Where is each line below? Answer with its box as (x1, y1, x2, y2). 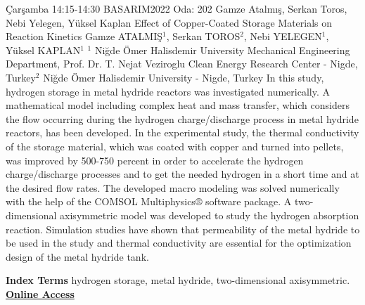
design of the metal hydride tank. (6, 249, 149, 264)
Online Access (6, 286, 75, 301)
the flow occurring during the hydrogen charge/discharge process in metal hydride (6, 111, 359, 126)
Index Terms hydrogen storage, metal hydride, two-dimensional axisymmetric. (6, 273, 350, 287)
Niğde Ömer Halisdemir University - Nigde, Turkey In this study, (43, 70, 324, 84)
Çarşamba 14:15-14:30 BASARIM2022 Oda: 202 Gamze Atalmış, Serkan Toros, (6, 1, 347, 15)
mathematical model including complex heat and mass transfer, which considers (6, 98, 350, 112)
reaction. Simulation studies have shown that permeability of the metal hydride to (6, 221, 360, 236)
